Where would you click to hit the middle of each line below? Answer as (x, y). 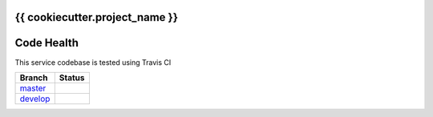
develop (35, 99)
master (33, 88)
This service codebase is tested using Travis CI (93, 62)
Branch (34, 78)
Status (72, 78)
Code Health (47, 43)
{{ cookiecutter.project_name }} (97, 17)
